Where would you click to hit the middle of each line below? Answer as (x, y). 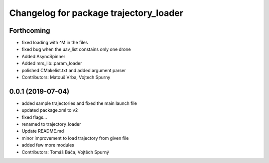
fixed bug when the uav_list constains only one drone (76, 49)
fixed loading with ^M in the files (55, 43)
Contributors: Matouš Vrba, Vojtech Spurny (66, 78)
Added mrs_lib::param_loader (52, 63)
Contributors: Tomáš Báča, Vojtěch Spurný (66, 152)
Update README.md (43, 131)
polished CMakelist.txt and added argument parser (74, 70)
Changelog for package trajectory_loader (96, 13)
